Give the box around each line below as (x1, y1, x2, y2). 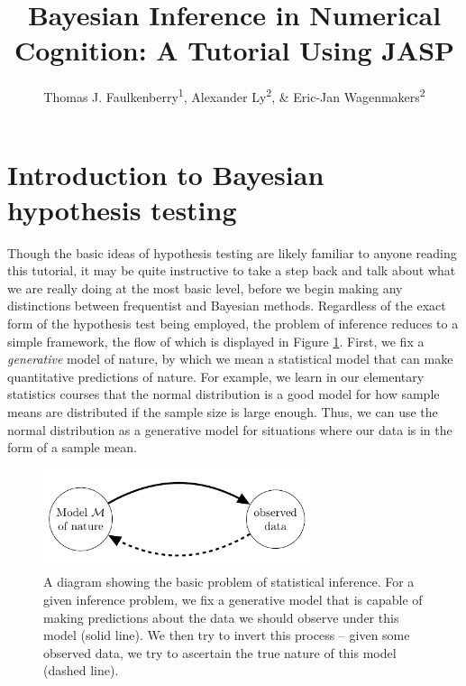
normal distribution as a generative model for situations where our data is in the (7, 420, 452, 439)
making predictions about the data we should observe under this (43, 607, 399, 626)
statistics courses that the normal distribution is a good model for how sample (7, 385, 440, 403)
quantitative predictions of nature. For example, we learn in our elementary (7, 366, 425, 385)
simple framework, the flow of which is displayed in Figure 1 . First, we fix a (7, 331, 425, 350)
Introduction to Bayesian (7, 155, 324, 192)
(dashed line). (43, 661, 119, 680)
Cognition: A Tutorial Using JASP (14, 32, 455, 69)
